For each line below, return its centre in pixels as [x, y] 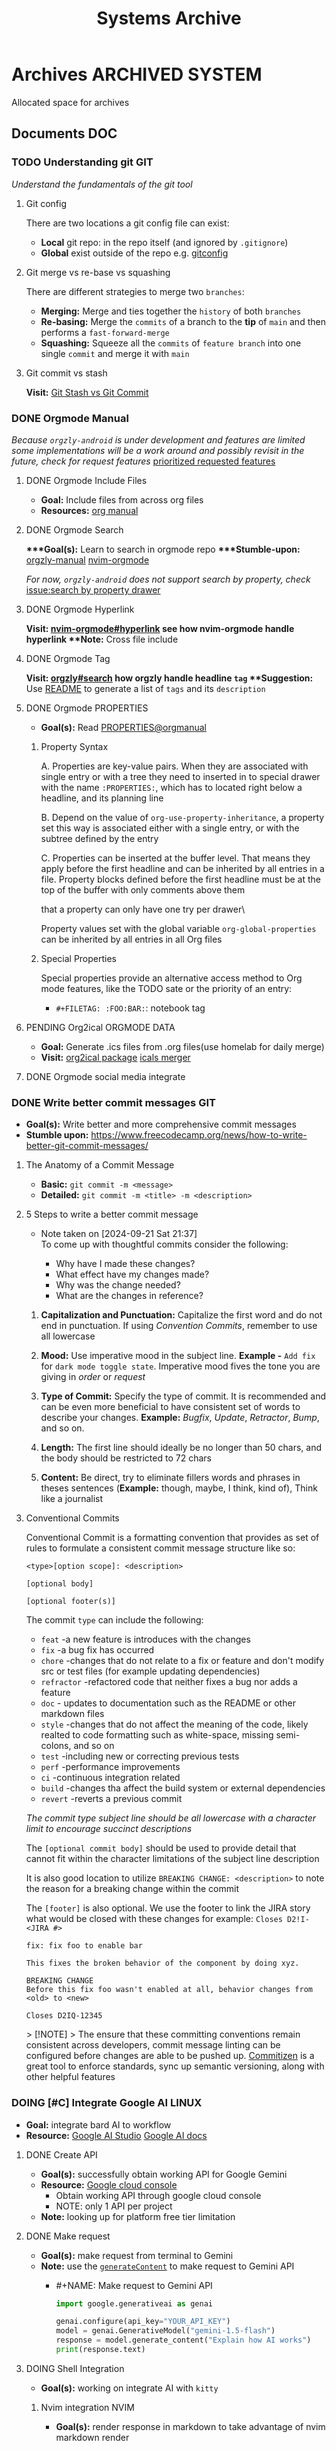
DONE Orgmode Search [74, 529]
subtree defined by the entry [99, 838]
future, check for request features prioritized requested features [143, 461]
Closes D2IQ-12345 [64, 2016]
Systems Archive [169, 18]
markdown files [72, 1714]
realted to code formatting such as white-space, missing [157, 1735]
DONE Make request [68, 2236]
